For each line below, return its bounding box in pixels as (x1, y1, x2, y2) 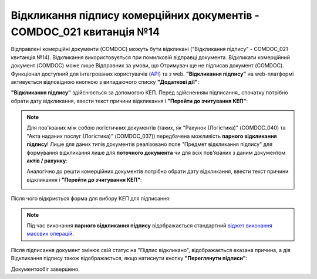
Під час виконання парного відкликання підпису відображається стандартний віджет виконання (26, 222, 273, 229)
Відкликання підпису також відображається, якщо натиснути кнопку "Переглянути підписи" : (11, 255, 248, 262)
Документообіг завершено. (11, 266, 80, 273)
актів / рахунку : (26, 157, 68, 164)
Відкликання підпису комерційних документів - (11, 9, 259, 22)
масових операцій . (26, 230, 75, 237)
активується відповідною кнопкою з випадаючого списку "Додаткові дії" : (11, 78, 200, 85)
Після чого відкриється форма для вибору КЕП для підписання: (11, 195, 171, 202)
